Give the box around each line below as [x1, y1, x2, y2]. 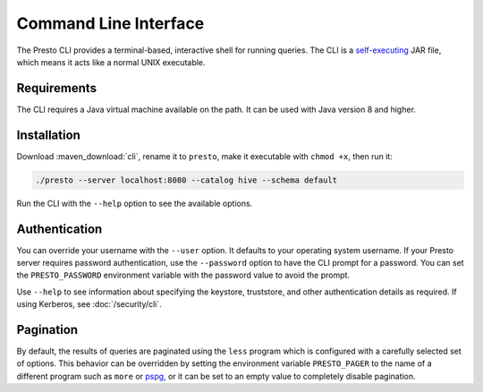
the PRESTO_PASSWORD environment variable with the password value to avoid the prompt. [16, 269, 351, 281]
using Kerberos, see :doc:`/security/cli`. [16, 299, 163, 310]
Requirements [16, 81, 97, 96]
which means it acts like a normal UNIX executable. [16, 56, 206, 67]
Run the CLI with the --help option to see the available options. [16, 198, 253, 209]
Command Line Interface [16, 13, 205, 33]
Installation [16, 127, 80, 142]
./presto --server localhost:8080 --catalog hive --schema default [35, 175, 338, 185]
